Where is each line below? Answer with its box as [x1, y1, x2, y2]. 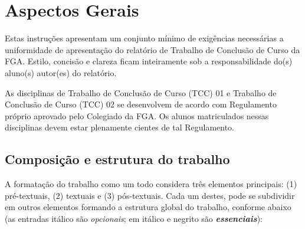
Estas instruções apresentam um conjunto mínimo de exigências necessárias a [5, 32, 284, 44]
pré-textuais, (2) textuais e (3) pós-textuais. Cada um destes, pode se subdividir [5, 189, 295, 201]
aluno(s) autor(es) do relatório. [5, 66, 117, 78]
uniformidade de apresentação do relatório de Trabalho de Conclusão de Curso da [5, 43, 300, 55]
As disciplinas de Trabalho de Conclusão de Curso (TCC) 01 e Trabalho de [5, 86, 277, 99]
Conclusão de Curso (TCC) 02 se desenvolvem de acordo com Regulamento [5, 98, 277, 110]
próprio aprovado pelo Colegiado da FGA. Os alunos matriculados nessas [5, 109, 269, 122]
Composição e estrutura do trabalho [5, 150, 230, 168]
